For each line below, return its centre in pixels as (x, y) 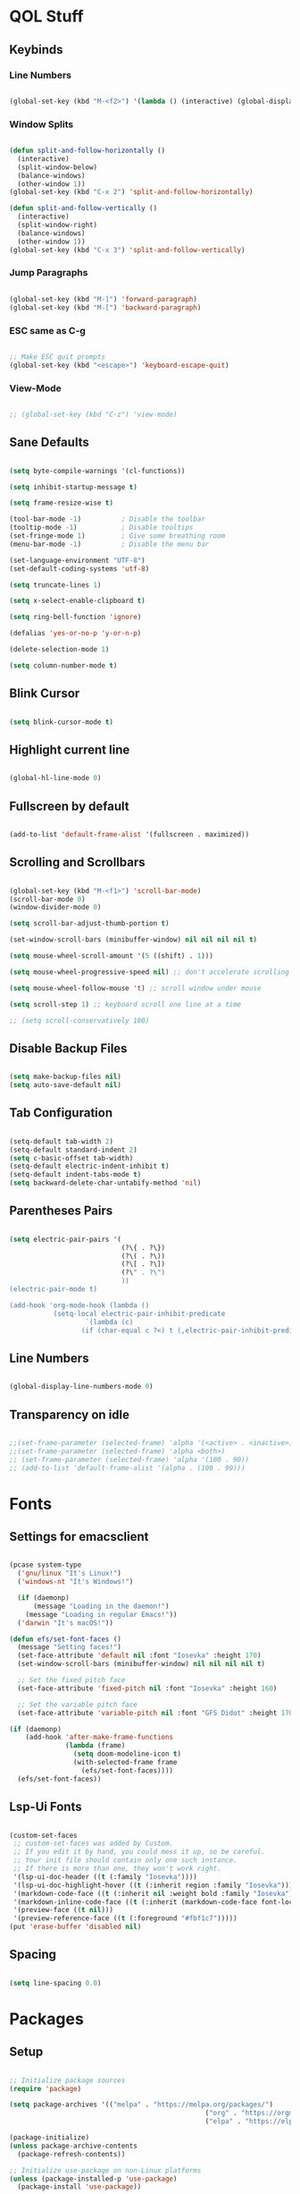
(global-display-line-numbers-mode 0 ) (81, 1387)
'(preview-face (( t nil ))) (63, 1910)
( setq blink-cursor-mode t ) (62, 722)
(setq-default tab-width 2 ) (62, 1141)
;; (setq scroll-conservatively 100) (79, 1020)
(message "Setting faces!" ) (70, 1647)
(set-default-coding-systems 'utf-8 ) (79, 569)
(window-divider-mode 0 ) (55, 907)
